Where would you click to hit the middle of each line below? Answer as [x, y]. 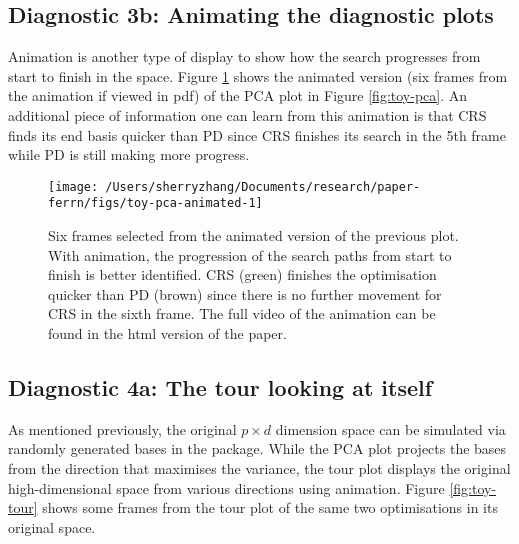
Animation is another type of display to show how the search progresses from [244, 56]
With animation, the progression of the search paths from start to [250, 254]
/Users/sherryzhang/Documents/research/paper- [263, 186]
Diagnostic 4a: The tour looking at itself [220, 387]
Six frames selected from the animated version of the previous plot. [253, 235]
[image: [73, 186]
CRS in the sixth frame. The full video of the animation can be [242, 313]
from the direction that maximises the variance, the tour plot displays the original [259, 468]
